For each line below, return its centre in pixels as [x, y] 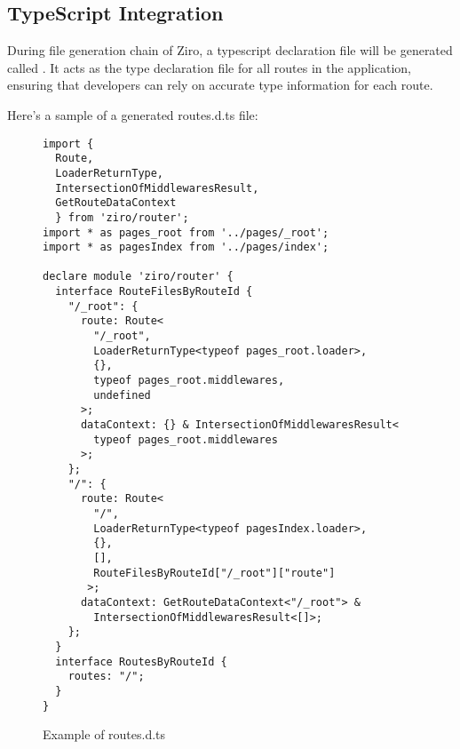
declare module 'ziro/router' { [138, 277]
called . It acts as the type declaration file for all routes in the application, [209, 67]
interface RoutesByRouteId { [141, 661]
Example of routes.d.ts [104, 734]
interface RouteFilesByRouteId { [154, 292]
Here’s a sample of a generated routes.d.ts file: [133, 114]
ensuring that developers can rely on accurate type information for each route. [220, 85]
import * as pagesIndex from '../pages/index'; [186, 247]
